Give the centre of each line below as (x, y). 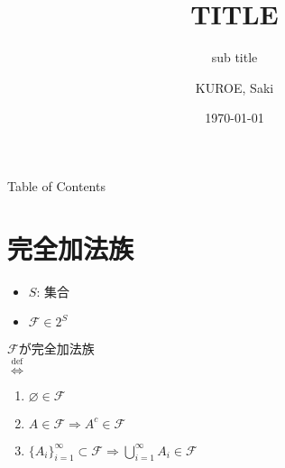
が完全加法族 (56, 349)
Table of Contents (56, 185)
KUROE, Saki (234, 87)
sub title (234, 57)
